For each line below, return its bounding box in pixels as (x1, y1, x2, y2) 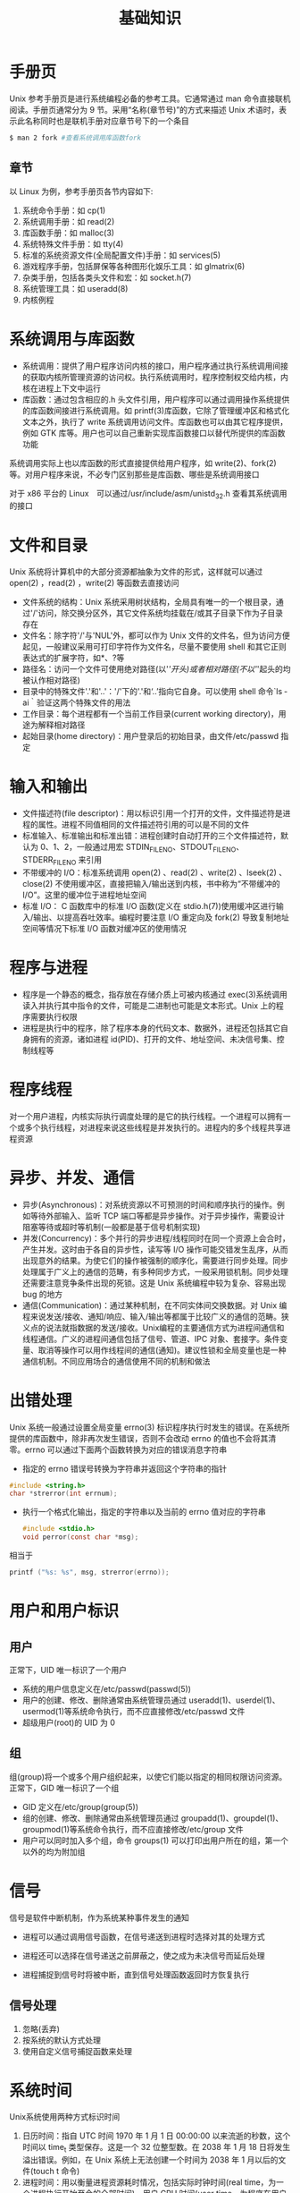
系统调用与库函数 (9, 328, 136, 349)
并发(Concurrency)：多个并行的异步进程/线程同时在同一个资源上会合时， (21, 1232, 290, 1244)
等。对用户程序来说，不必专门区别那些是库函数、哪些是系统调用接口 (9, 469, 260, 480)
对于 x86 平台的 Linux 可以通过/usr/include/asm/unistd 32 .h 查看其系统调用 (9, 488, 287, 501)
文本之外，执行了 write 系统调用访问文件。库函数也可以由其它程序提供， (21, 416, 288, 427)
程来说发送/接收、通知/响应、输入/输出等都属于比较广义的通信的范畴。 (21, 1311, 281, 1322)
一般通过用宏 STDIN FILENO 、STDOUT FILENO (76, 842, 237, 854)
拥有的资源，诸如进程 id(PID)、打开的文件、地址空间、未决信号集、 (29, 1033, 277, 1044)
